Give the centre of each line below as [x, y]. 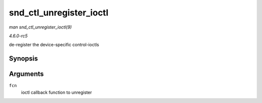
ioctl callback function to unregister [57, 92]
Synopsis [24, 59]
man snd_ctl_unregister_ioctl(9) [41, 27]
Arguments [26, 74]
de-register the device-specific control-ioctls [54, 45]
